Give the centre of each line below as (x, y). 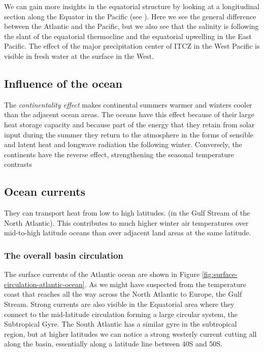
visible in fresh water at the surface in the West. (79, 56)
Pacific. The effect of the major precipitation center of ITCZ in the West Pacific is (132, 46)
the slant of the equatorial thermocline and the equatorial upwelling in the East (128, 36)
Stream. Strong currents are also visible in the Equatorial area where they (119, 304)
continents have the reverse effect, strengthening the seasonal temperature (119, 154)
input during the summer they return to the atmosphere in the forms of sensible (129, 134)
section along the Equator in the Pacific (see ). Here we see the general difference (130, 16)
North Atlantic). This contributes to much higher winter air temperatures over (126, 222)
